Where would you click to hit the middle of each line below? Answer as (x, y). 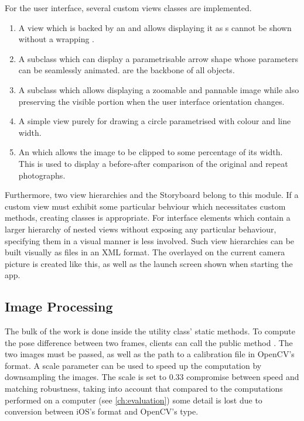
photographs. (42, 175)
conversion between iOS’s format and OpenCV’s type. (102, 411)
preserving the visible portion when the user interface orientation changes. (151, 101)
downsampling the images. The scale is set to (86, 377)
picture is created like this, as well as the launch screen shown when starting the (149, 263)
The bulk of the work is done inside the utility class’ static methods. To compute (150, 331)
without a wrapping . (56, 39)
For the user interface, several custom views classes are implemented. (128, 8)
